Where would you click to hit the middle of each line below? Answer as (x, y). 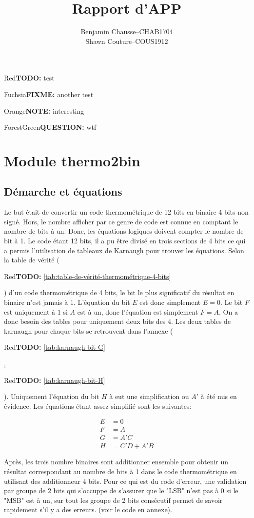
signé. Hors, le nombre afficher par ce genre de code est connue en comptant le (121, 221)
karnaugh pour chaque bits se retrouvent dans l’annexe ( (88, 330)
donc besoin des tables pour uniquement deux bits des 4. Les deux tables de (117, 321)
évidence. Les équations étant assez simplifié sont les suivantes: (98, 406)
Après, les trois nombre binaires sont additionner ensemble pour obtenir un (116, 462)
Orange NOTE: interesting (44, 110)
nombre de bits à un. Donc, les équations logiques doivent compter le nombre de (124, 231)
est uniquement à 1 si (36, 311)
